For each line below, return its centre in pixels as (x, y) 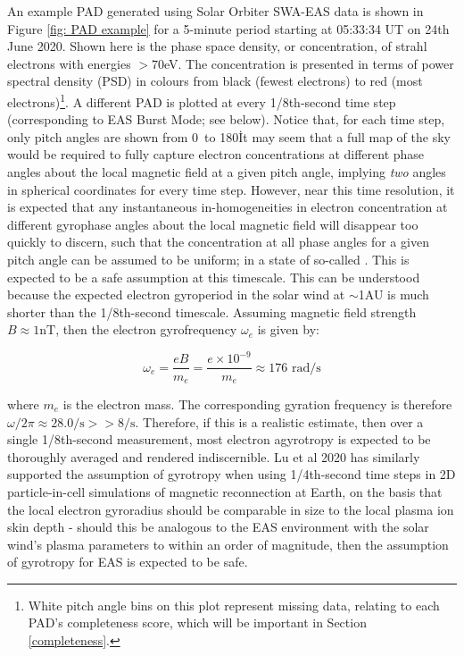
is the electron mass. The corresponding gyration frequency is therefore (257, 404)
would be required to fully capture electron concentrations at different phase (216, 154)
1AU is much (394, 294)
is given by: (288, 329)
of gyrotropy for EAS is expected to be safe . (128, 562)
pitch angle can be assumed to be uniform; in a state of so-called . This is (208, 259)
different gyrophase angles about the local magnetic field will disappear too (213, 224)
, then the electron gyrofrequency (146, 329)
